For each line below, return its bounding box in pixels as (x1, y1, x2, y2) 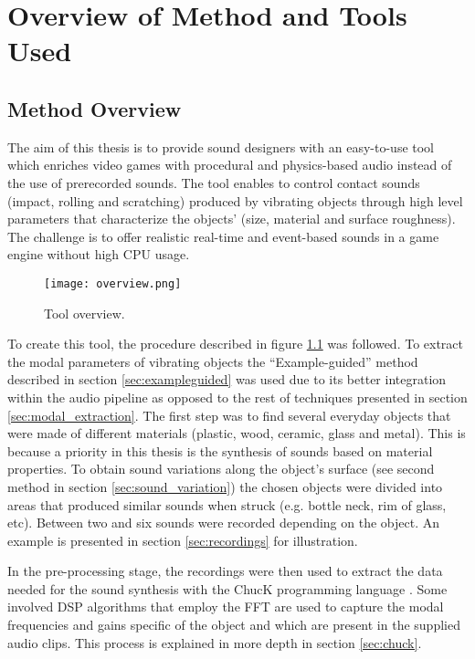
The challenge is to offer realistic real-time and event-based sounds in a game (7, 226, 439, 246)
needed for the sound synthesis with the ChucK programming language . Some (7, 579, 448, 598)
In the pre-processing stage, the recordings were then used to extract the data (7, 561, 443, 581)
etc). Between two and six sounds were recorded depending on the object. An (7, 513, 440, 532)
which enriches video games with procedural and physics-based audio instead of (7, 155, 452, 174)
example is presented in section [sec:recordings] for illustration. (7, 530, 358, 549)
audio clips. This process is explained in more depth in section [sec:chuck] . (7, 633, 422, 652)
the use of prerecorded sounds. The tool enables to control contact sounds (7, 173, 420, 192)
